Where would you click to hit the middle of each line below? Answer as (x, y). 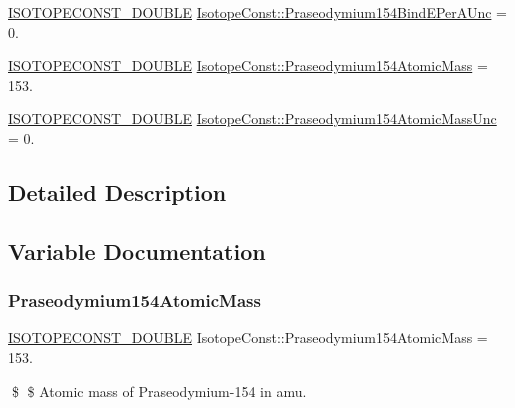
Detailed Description (117, 191)
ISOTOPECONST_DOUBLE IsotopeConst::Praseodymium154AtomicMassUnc (252, 118)
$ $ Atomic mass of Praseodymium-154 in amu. (159, 390)
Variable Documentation (137, 250)
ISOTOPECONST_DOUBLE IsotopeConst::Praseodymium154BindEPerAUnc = (257, 12)
